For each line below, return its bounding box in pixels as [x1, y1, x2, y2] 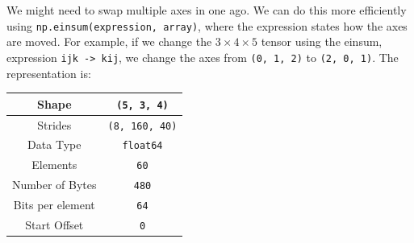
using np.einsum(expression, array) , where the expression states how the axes [6, 17, 408, 34]
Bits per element [13, 196, 95, 213]
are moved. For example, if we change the [6, 33, 212, 50]
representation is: [6, 64, 91, 81]
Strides [37, 116, 72, 133]
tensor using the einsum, [261, 33, 383, 50]
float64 [122, 140, 163, 152]
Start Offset [25, 216, 84, 233]
